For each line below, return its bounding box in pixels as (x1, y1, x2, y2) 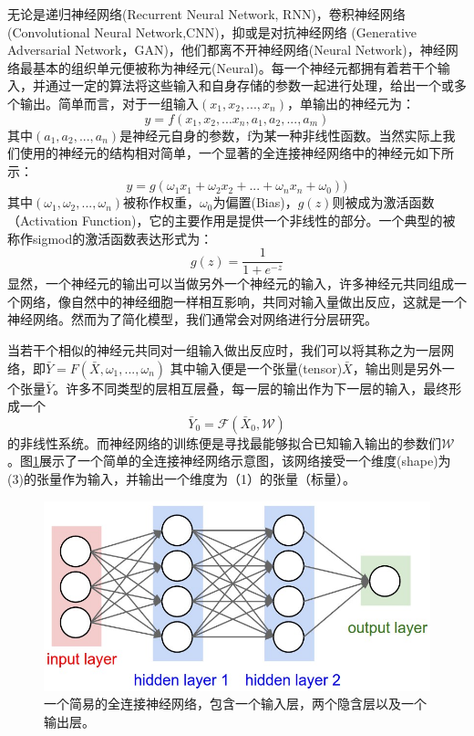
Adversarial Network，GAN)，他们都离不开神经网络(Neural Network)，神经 (7, 40, 446, 59)
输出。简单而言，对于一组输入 (19, 93, 199, 112)
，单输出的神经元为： (286, 93, 415, 112)
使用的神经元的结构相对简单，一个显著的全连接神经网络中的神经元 (19, 143, 416, 163)
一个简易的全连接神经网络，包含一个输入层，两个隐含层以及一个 (44, 694, 427, 713)
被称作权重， (123, 193, 201, 212)
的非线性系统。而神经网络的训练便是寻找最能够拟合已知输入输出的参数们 (7, 433, 441, 452)
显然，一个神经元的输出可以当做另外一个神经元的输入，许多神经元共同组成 (7, 274, 454, 293)
